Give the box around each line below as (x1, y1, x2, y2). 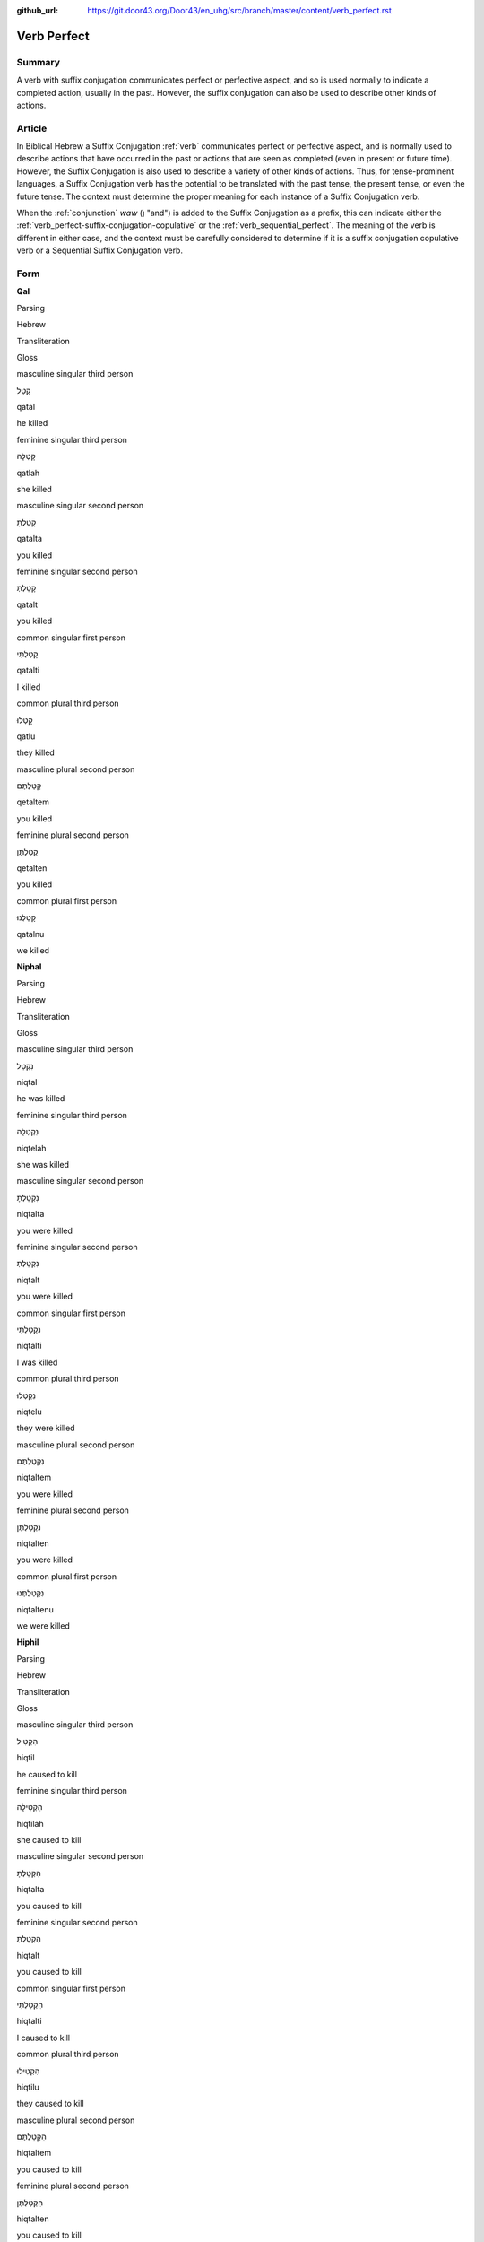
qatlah (16, 467, 40, 478)
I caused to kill (16, 2032, 71, 2043)
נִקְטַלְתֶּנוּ (16, 1587, 45, 1598)
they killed (16, 747, 56, 758)
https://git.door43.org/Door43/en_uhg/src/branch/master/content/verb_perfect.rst (87, 5, 392, 15)
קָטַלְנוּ (16, 912, 36, 923)
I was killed (16, 1357, 58, 1368)
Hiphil (16, 1637, 39, 1647)
